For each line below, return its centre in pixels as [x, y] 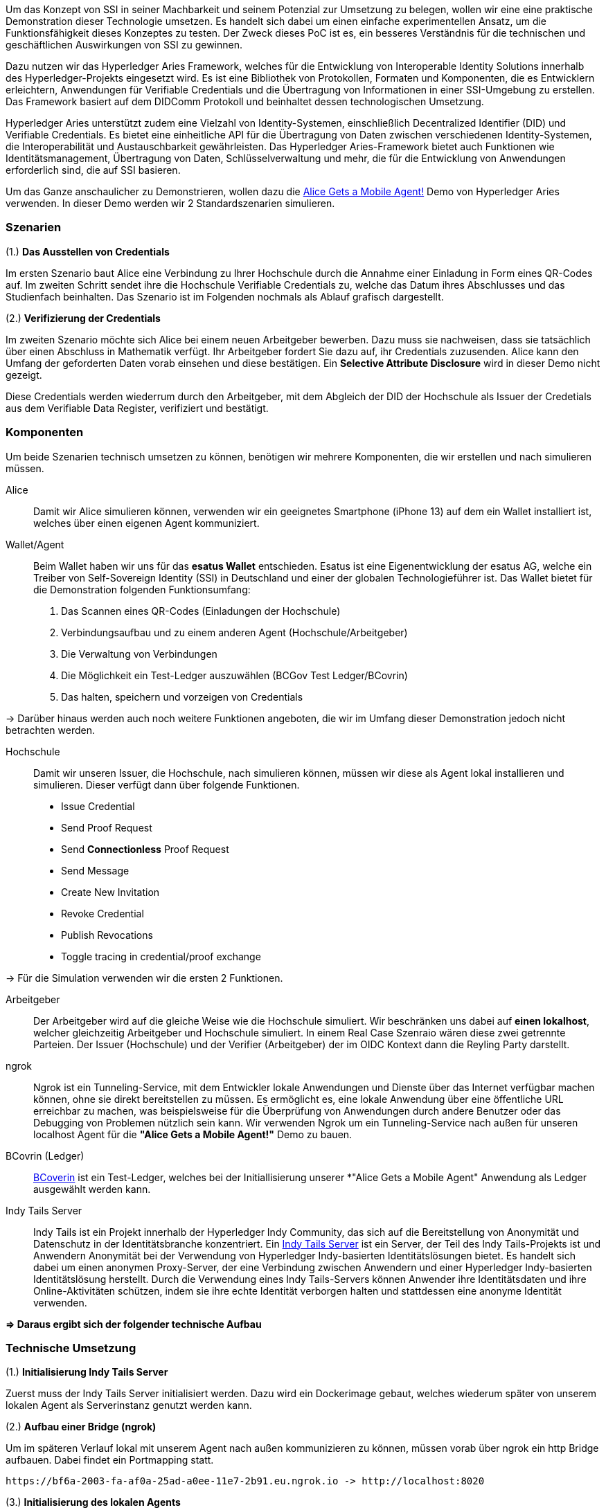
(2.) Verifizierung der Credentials [83, 318]
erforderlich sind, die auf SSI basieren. [93, 170]
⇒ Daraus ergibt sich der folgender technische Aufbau [134, 1324]
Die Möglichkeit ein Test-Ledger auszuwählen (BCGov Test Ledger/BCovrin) [234, 675]
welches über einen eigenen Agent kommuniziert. [146, 523]
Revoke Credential [103, 913]
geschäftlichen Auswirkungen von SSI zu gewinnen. [124, 45]
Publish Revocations [107, 935]
